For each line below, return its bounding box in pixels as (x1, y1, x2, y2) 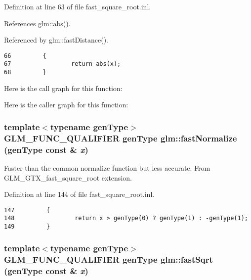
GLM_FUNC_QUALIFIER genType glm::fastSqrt (4, 253, 213, 265)
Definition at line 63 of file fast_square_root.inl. (4, 1, 151, 11)
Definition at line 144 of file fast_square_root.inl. (4, 189, 155, 199)
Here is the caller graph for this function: (4, 99, 128, 110)
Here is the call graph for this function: (4, 83, 123, 93)
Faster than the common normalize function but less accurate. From (4, 163, 210, 173)
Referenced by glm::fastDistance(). (4, 35, 108, 45)
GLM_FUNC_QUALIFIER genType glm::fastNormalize (4, 132, 237, 144)
